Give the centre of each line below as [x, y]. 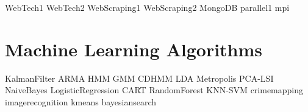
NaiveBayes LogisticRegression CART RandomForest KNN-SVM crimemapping [154, 90]
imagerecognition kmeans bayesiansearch [81, 101]
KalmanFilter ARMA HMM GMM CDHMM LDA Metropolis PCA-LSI [139, 78]
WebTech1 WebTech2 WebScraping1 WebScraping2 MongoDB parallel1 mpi [147, 7]
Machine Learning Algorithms [134, 49]
